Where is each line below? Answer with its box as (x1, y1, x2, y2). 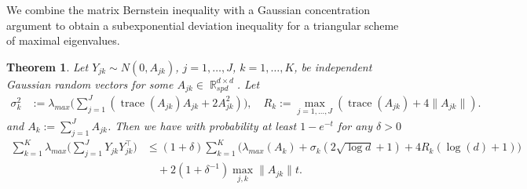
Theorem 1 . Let (6, 58, 89, 75)
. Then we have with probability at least (107, 117, 297, 133)
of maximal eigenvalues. (6, 32, 120, 49)
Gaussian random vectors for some (6, 75, 174, 92)
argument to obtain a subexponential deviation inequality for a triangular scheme (6, 16, 399, 33)
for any (337, 117, 373, 133)
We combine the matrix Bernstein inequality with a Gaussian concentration (6, 2, 371, 17)
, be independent (294, 58, 372, 75)
